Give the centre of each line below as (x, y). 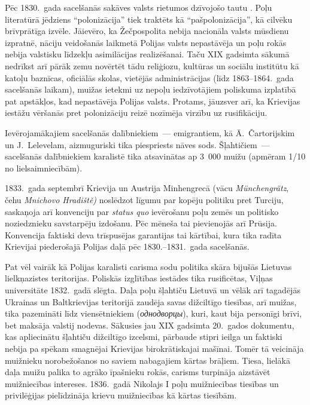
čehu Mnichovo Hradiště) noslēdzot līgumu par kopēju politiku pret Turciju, (144, 199)
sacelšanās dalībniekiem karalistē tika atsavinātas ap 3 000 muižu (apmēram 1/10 (155, 156)
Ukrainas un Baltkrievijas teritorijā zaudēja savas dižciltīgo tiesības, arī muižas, (151, 301)
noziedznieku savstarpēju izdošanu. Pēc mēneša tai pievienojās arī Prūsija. (141, 223)
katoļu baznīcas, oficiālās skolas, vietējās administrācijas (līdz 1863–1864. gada (149, 77)
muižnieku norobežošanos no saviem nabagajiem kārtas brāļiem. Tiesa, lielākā (148, 360)
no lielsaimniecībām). (44, 168)
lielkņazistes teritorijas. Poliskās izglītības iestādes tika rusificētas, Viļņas (139, 278)
